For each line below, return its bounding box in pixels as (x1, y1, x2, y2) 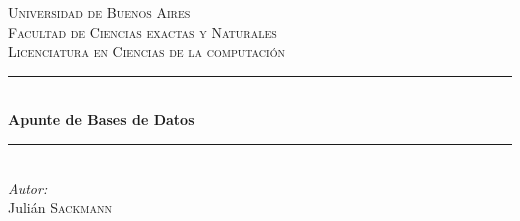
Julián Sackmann (8, 197, 112, 218)
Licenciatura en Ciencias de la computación (8, 41, 285, 62)
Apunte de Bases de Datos (8, 109, 195, 130)
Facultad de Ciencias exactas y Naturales (8, 21, 277, 42)
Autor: (8, 177, 48, 198)
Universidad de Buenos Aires (8, 2, 191, 22)
